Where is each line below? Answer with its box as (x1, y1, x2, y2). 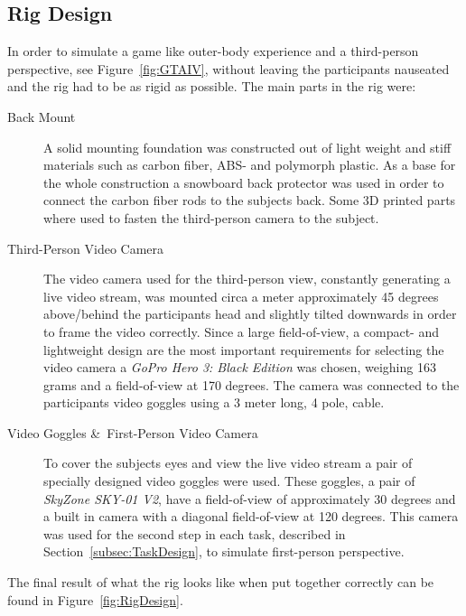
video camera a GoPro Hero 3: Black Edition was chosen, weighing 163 (43, 358, 436, 377)
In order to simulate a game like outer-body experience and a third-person (7, 42, 419, 61)
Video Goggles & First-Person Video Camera (7, 423, 258, 442)
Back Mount (7, 107, 76, 126)
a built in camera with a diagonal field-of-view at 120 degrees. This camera (43, 507, 459, 526)
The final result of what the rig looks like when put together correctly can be (7, 573, 434, 592)
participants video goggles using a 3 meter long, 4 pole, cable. (43, 393, 385, 412)
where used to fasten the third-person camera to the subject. (43, 208, 379, 227)
